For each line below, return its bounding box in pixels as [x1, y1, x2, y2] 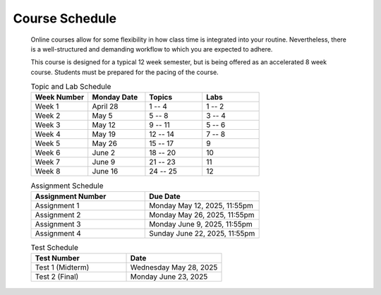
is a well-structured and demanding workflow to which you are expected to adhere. [30, 44, 273, 53]
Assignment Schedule [30, 181, 104, 191]
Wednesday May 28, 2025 [130, 263, 218, 272]
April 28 [92, 102, 119, 112]
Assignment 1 [35, 200, 80, 210]
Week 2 [35, 111, 61, 121]
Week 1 [35, 102, 59, 112]
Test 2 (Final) [35, 272, 79, 282]
